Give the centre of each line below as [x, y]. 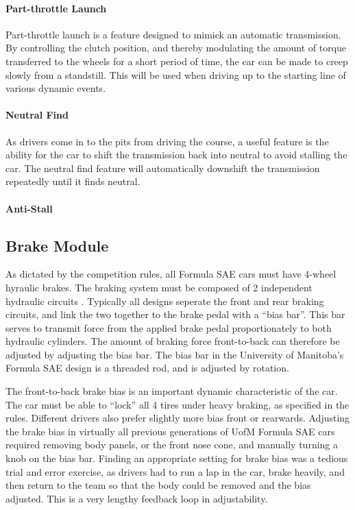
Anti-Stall [29, 208]
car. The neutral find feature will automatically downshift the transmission [163, 168]
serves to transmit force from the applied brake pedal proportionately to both [169, 327]
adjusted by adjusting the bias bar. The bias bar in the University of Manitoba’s [175, 354]
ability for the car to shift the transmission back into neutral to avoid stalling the [176, 155]
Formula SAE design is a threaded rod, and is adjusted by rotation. [147, 368]
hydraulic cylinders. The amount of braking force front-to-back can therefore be [173, 341]
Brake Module [57, 245]
